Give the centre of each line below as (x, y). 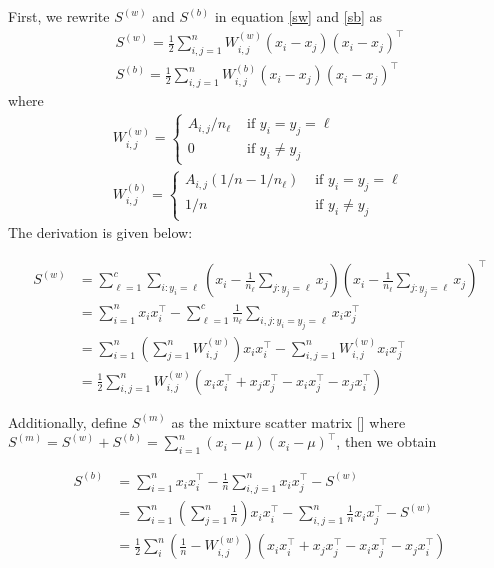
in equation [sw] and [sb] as (298, 16)
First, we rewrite (59, 16)
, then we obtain (386, 441)
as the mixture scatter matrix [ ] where (288, 421)
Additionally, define (68, 421)
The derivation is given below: (100, 232)
